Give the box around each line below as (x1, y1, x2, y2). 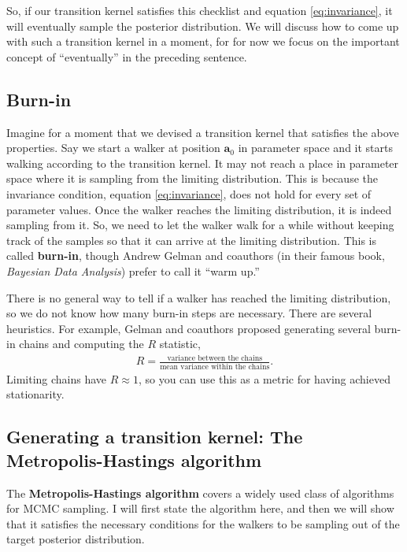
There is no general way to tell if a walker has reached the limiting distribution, (6, 289, 391, 306)
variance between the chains (167, 354, 262, 362)
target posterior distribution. (6, 531, 145, 547)
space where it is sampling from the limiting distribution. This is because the (6, 170, 378, 187)
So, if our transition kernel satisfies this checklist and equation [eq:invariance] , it (6, 2, 393, 18)
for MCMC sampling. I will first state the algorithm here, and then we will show (6, 500, 394, 517)
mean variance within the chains (160, 362, 270, 371)
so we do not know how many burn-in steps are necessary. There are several (6, 305, 372, 321)
